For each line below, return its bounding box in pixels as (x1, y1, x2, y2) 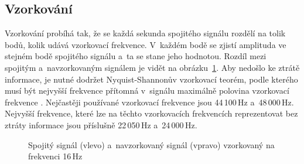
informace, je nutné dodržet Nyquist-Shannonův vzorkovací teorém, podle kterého (5, 73, 298, 85)
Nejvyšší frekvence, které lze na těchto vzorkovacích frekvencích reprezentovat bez (5, 107, 298, 119)
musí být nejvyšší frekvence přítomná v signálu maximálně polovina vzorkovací (5, 84, 289, 97)
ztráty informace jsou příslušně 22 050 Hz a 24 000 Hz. (5, 118, 197, 131)
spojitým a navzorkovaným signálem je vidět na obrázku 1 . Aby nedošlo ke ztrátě (5, 61, 300, 73)
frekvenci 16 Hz (28, 150, 83, 162)
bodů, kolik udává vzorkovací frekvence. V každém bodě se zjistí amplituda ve (5, 38, 286, 50)
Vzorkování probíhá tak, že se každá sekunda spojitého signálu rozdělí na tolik (5, 27, 286, 39)
